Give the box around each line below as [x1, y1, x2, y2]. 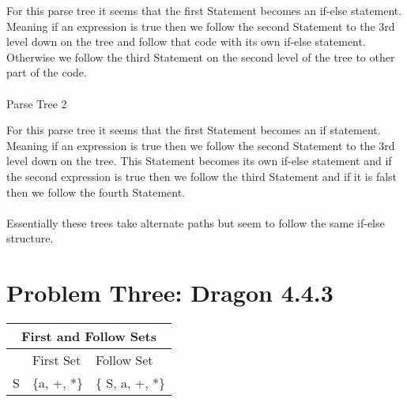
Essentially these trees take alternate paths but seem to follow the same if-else [6, 214, 385, 231]
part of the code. [6, 64, 87, 81]
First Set [32, 351, 81, 370]
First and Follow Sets [21, 327, 156, 346]
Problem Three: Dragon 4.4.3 [6, 276, 334, 309]
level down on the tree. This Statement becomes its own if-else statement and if [6, 152, 392, 169]
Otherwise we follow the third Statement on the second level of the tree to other [6, 48, 395, 65]
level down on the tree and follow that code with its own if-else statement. [6, 33, 366, 50]
